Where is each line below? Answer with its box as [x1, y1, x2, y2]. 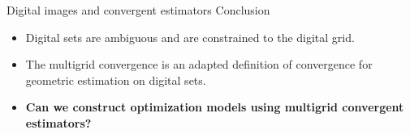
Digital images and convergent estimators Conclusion [6, 2, 270, 18]
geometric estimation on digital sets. [25, 71, 206, 88]
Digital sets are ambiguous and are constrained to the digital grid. [25, 28, 355, 45]
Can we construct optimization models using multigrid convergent [25, 98, 404, 115]
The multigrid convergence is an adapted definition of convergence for [25, 56, 373, 73]
